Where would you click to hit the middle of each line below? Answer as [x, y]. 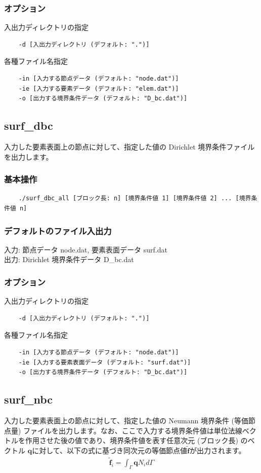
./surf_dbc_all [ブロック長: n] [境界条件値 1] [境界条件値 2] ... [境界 [135, 198]
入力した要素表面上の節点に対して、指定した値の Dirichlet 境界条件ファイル [129, 146]
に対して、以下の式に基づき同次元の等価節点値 [110, 450]
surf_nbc [29, 399]
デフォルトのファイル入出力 [58, 230]
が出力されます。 [217, 450]
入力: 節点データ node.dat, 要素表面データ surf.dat [86, 249]
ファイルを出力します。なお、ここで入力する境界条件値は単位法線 [133, 430]
